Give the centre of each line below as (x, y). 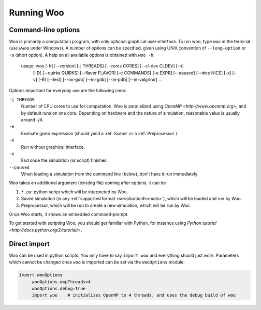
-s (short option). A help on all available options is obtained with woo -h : (82, 55)
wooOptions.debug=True (58, 288)
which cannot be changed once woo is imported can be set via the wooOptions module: (97, 262)
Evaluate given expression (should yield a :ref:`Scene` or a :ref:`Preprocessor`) (99, 133)
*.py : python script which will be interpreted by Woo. (74, 192)
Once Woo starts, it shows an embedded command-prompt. (69, 214)
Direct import (29, 244)
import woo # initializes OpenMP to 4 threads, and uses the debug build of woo (134, 295)
